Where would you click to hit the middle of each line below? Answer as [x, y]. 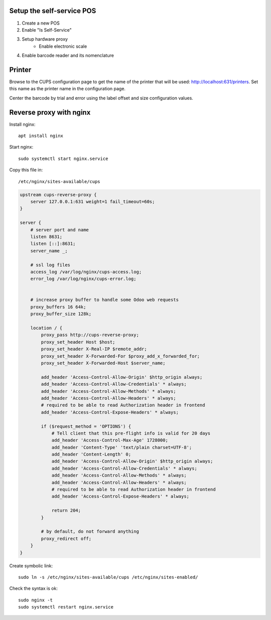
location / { [46, 328]
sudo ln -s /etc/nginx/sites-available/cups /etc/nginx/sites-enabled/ [108, 577]
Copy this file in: [26, 170]
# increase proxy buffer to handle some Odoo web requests [105, 300]
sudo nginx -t [35, 600]
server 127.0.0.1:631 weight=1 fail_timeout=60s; [93, 201]
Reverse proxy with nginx [50, 112]
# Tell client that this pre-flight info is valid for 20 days [131, 433]
